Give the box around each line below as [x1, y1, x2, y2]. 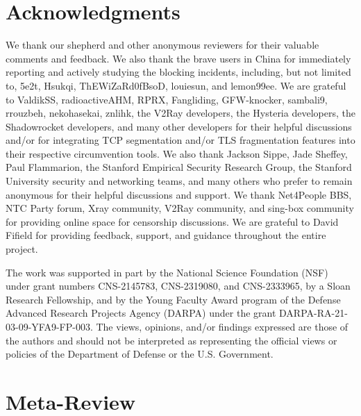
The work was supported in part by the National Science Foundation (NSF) [6, 265, 328, 279]
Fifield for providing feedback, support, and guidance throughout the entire [6, 228, 326, 242]
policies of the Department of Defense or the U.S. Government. [6, 347, 274, 361]
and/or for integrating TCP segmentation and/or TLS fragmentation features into [6, 133, 355, 147]
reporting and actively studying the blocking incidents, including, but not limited [6, 65, 351, 79]
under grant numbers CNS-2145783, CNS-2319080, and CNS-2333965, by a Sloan [6, 278, 351, 293]
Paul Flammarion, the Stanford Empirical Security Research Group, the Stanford [6, 160, 352, 174]
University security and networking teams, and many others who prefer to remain [6, 174, 353, 188]
